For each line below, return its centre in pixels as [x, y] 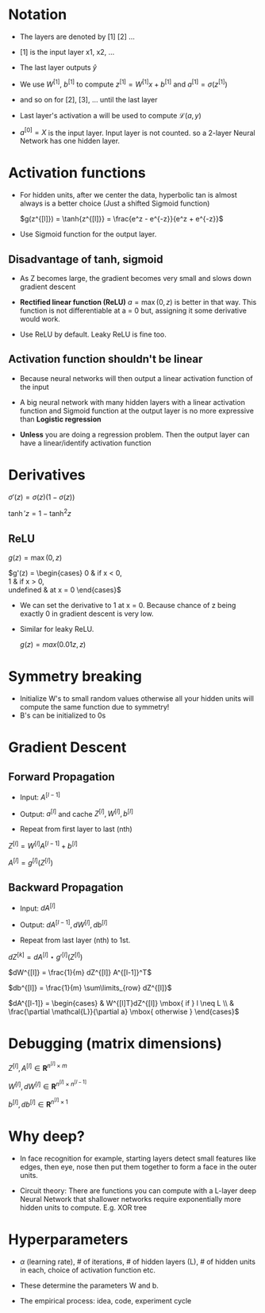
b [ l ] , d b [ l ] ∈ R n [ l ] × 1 [38, 1103]
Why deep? [46, 1136]
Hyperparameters [68, 1240]
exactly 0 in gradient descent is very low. [86, 614]
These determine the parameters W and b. [89, 1286]
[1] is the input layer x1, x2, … [67, 52]
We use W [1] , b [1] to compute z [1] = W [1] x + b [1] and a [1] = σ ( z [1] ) [123, 83]
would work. [40, 319]
